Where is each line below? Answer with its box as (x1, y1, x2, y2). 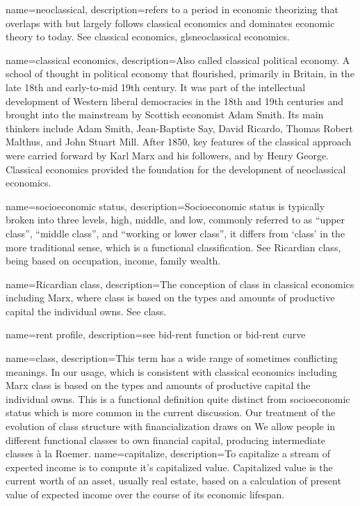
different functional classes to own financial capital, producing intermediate (6, 432, 326, 447)
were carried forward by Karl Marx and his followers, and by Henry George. (6, 148, 329, 162)
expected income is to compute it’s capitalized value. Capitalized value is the (6, 459, 333, 474)
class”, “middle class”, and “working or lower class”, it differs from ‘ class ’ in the (6, 226, 345, 240)
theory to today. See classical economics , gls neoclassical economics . (6, 29, 290, 44)
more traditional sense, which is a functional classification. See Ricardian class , (6, 239, 341, 254)
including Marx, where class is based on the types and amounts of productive (6, 290, 335, 305)
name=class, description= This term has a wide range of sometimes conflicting (6, 351, 338, 365)
